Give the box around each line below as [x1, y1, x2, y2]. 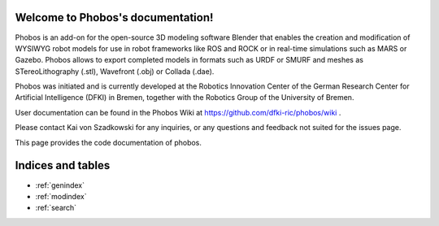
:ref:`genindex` [35, 180, 85, 190]
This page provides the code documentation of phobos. [15, 137, 202, 147]
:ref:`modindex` [35, 191, 87, 201]
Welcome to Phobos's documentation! [15, 11, 214, 24]
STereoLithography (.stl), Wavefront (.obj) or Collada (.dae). [15, 66, 215, 76]
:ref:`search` [35, 203, 77, 213]
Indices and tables [15, 159, 111, 172]
